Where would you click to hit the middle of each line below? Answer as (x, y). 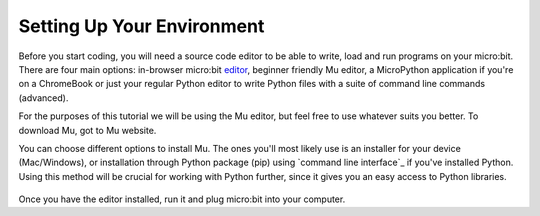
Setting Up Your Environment (141, 26)
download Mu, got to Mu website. (87, 130)
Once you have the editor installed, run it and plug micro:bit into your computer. (182, 199)
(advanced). (43, 97)
